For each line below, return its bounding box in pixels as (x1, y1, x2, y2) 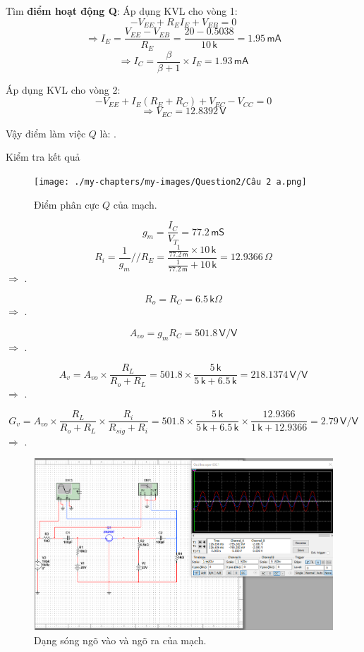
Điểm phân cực (34, 197, 99, 211)
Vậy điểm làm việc (6, 125, 86, 140)
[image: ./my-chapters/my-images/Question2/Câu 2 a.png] (34, 176, 307, 187)
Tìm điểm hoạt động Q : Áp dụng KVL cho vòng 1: (6, 4, 238, 18)
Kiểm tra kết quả (6, 149, 80, 164)
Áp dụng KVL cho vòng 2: (6, 82, 121, 97)
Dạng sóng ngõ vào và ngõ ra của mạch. (34, 632, 207, 647)
